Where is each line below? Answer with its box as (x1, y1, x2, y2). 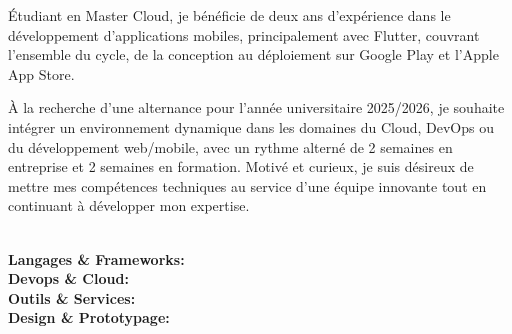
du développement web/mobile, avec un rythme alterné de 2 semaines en (8, 136, 453, 157)
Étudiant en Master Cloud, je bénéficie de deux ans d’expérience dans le (8, 5, 451, 25)
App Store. (8, 63, 75, 84)
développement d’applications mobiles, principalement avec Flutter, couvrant (8, 24, 480, 45)
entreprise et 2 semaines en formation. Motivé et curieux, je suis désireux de (8, 156, 474, 177)
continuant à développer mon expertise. (8, 195, 250, 216)
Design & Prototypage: (8, 307, 170, 328)
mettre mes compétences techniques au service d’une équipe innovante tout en (8, 175, 487, 196)
